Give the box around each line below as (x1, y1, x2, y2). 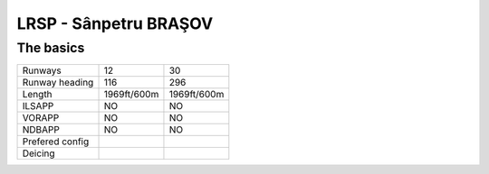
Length (22, 88, 53, 101)
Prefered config (22, 135, 90, 148)
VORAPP (22, 112, 60, 124)
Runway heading (22, 77, 94, 89)
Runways (22, 64, 62, 77)
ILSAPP (22, 100, 54, 113)
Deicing (22, 147, 55, 160)
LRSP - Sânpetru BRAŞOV (16, 14, 214, 33)
